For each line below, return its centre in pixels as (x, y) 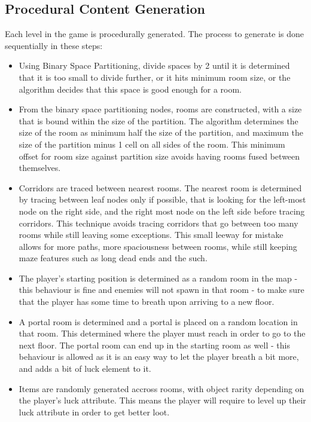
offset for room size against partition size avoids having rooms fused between (159, 156)
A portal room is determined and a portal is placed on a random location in (158, 321)
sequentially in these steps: (54, 45)
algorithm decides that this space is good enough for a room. (130, 89)
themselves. (40, 168)
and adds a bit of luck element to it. (85, 369)
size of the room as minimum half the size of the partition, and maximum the (161, 132)
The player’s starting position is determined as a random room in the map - (158, 278)
